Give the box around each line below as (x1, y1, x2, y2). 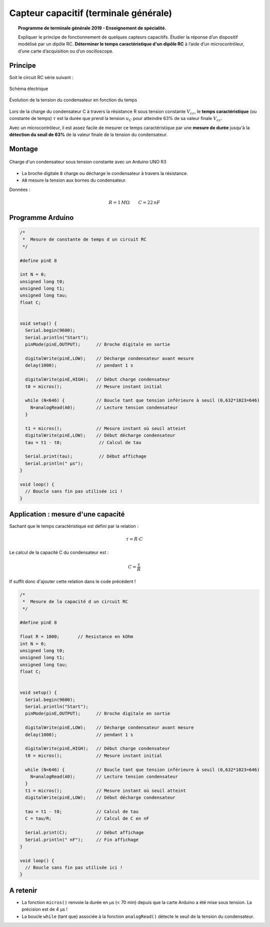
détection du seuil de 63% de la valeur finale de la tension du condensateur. (9, 131, 167, 137)
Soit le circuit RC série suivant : (9, 74, 73, 80)
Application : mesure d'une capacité (9, 510, 125, 518)
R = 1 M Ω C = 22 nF (108, 199, 160, 205)
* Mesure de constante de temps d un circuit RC (22, 236, 147, 242)
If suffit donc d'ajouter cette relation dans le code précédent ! (9, 578, 136, 584)
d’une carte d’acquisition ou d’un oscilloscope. (18, 48, 113, 54)
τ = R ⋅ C (125, 536, 143, 542)
